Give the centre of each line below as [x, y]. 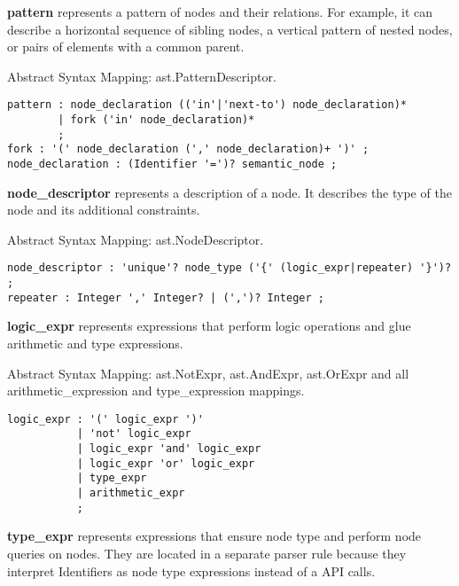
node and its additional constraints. [104, 210]
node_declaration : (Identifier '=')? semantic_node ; [172, 164]
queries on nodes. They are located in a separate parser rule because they [207, 553]
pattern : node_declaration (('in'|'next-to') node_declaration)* [207, 105]
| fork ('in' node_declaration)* [156, 120]
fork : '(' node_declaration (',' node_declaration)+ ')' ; [188, 149]
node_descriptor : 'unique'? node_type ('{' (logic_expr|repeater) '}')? [229, 268]
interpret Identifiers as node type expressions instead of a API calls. [191, 570]
